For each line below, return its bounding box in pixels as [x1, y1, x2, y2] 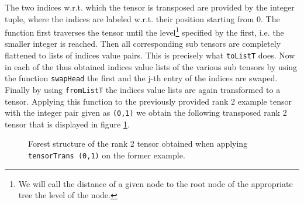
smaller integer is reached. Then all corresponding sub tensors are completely [5, 37, 281, 50]
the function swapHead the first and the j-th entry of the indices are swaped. [5, 72, 278, 84]
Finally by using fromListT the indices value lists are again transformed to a [5, 83, 281, 95]
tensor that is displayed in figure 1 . [5, 117, 130, 130]
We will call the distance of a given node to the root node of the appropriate [18, 177, 293, 189]
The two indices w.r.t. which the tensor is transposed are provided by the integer [5, 1, 295, 13]
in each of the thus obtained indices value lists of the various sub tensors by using [5, 60, 298, 72]
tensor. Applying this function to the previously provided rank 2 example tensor [5, 95, 292, 107]
